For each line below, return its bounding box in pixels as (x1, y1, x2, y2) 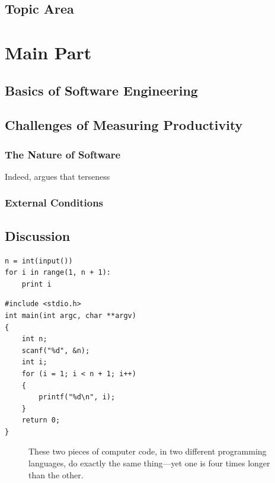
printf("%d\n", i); (39, 393, 116, 402)
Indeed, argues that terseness (5, 170, 110, 182)
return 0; (21, 416, 60, 425)
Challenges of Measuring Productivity (5, 116, 243, 134)
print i (21, 279, 52, 288)
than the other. (28, 468, 84, 481)
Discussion (5, 226, 71, 244)
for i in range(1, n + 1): (5, 268, 111, 277)
